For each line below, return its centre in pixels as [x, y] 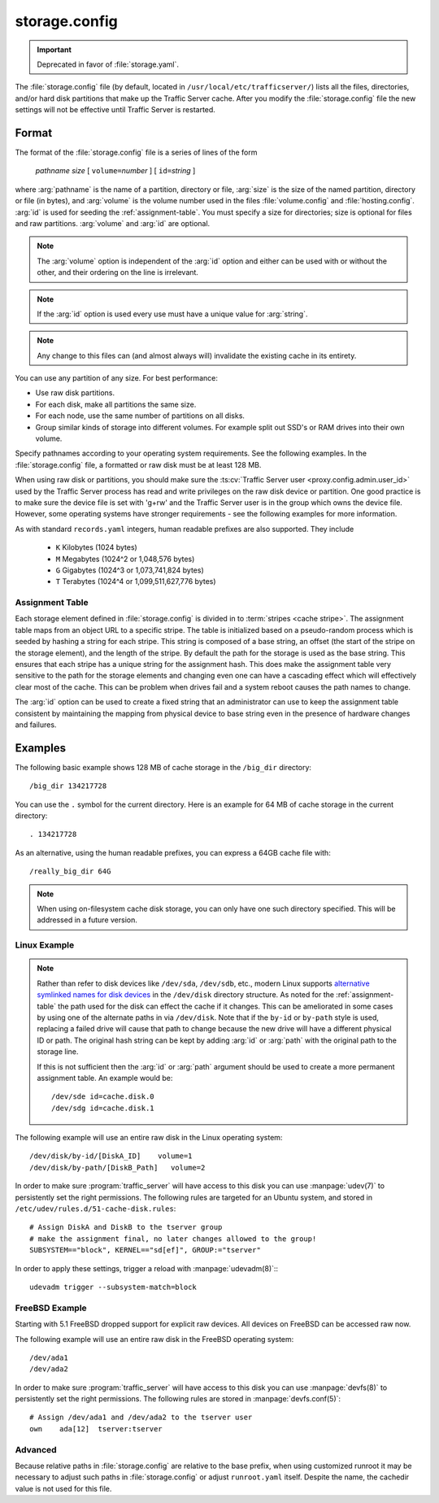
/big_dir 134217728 [68, 786]
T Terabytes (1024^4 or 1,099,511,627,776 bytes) [136, 582]
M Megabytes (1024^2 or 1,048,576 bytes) [125, 559]
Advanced [36, 1449]
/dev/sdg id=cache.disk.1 [103, 1108]
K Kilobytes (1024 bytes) [96, 547]
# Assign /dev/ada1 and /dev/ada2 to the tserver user [141, 1418]
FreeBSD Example [51, 1308]
